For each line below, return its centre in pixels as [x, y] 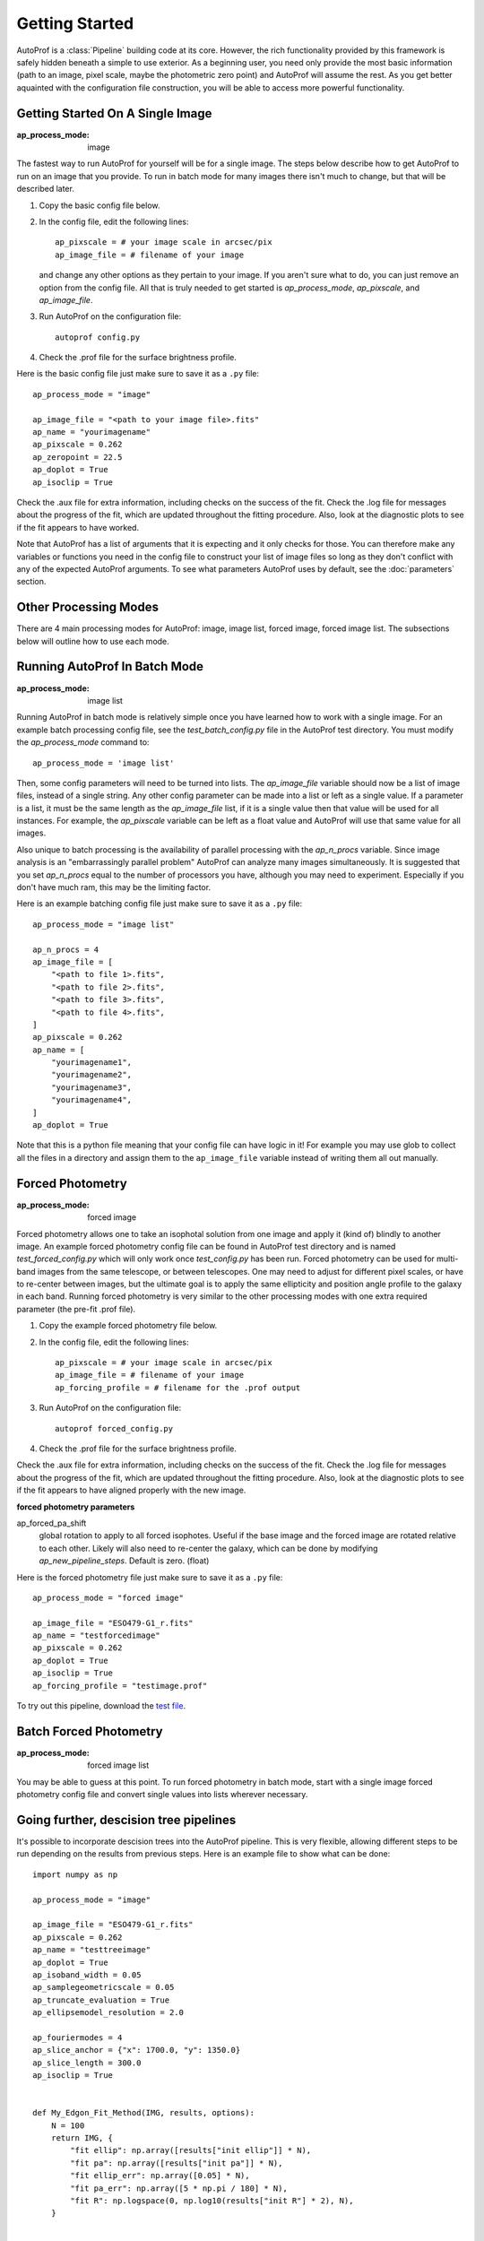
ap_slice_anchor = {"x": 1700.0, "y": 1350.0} [137, 2050]
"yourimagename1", [91, 1063]
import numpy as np [75, 1874]
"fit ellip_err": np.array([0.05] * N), [160, 2176]
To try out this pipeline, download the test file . [101, 1706]
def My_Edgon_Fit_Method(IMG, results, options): [144, 2113]
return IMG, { [82, 2137]
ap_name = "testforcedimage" [96, 1635]
